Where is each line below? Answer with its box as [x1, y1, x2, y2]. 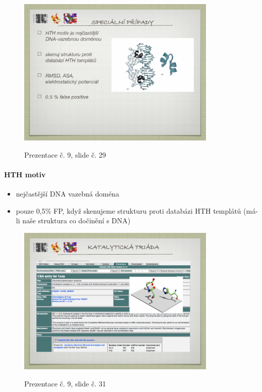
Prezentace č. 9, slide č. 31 [24, 378, 106, 388]
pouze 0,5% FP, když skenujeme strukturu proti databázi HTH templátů [16, 205, 241, 216]
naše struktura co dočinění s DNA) [22, 215, 131, 226]
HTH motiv [4, 169, 46, 180]
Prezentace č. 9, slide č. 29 [24, 149, 106, 160]
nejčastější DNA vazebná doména [16, 188, 119, 199]
